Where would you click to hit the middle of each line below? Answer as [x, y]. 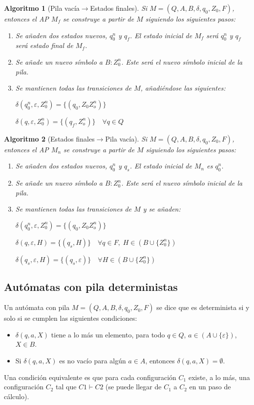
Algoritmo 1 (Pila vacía [42, 8]
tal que [66, 387]
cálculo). [17, 396]
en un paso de [210, 387]
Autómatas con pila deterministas [91, 287]
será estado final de [44, 45]
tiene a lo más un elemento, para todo [108, 334]
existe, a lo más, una [219, 377]
